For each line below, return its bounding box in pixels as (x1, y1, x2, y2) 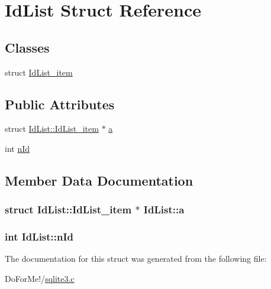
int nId (5, 142, 30, 154)
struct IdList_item (5, 66, 73, 78)
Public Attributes (5, 95, 115, 113)
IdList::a (143, 202, 185, 217)
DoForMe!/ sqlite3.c (5, 272, 75, 284)
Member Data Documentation (5, 171, 193, 189)
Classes (5, 38, 50, 56)
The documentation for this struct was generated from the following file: (5, 252, 267, 265)
